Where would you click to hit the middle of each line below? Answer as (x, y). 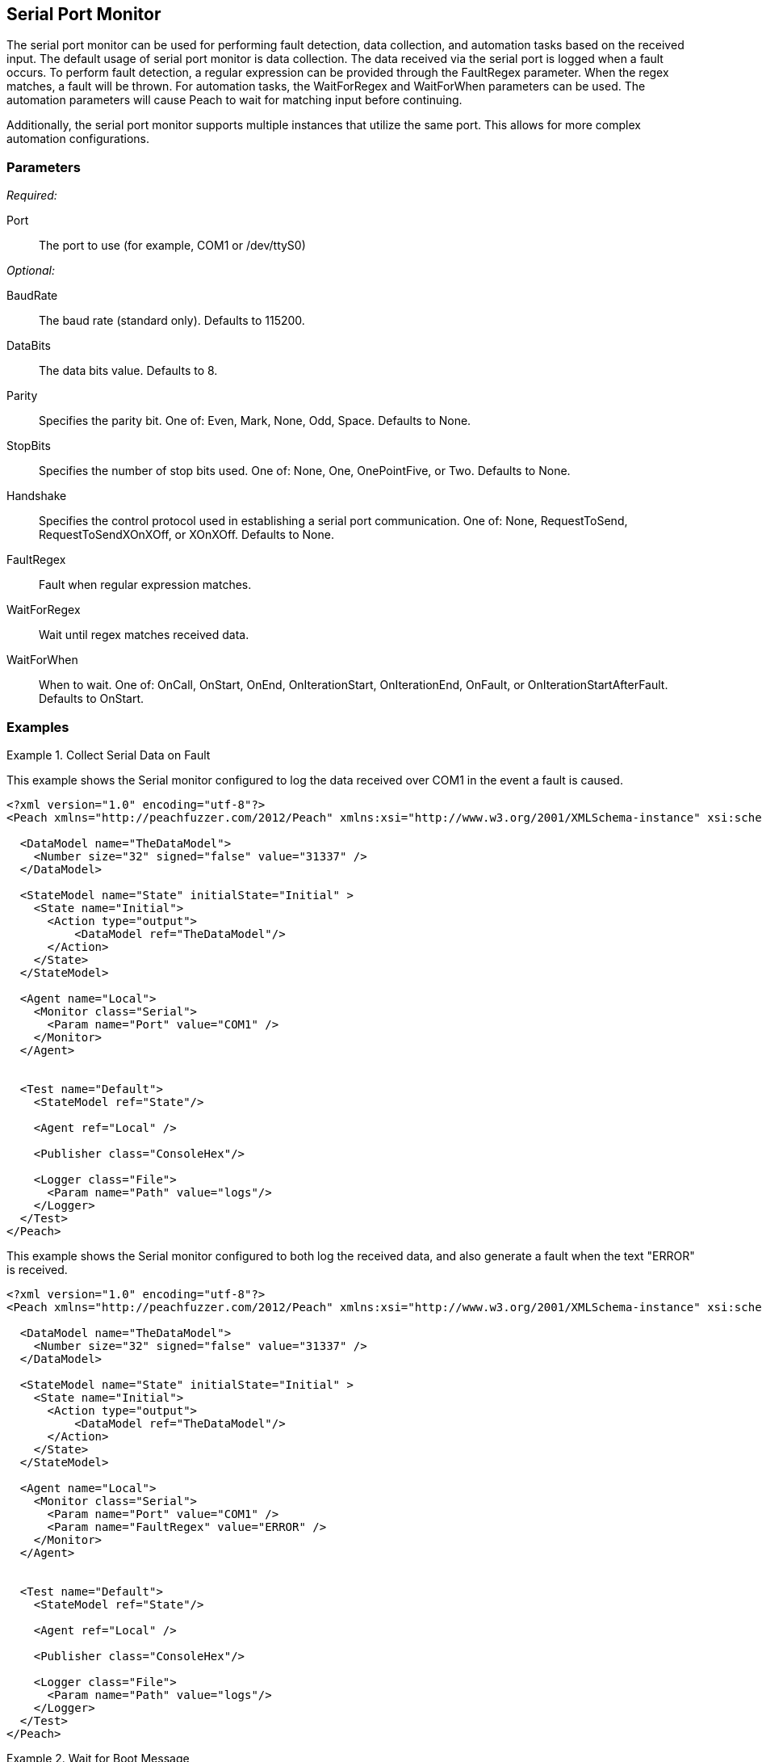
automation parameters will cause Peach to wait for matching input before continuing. (234, 100)
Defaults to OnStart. (92, 699)
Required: (32, 196)
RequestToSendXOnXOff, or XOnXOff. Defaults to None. (186, 535)
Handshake (37, 496)
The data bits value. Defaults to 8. (128, 371)
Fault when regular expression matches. (145, 585)
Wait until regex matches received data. (144, 635)
